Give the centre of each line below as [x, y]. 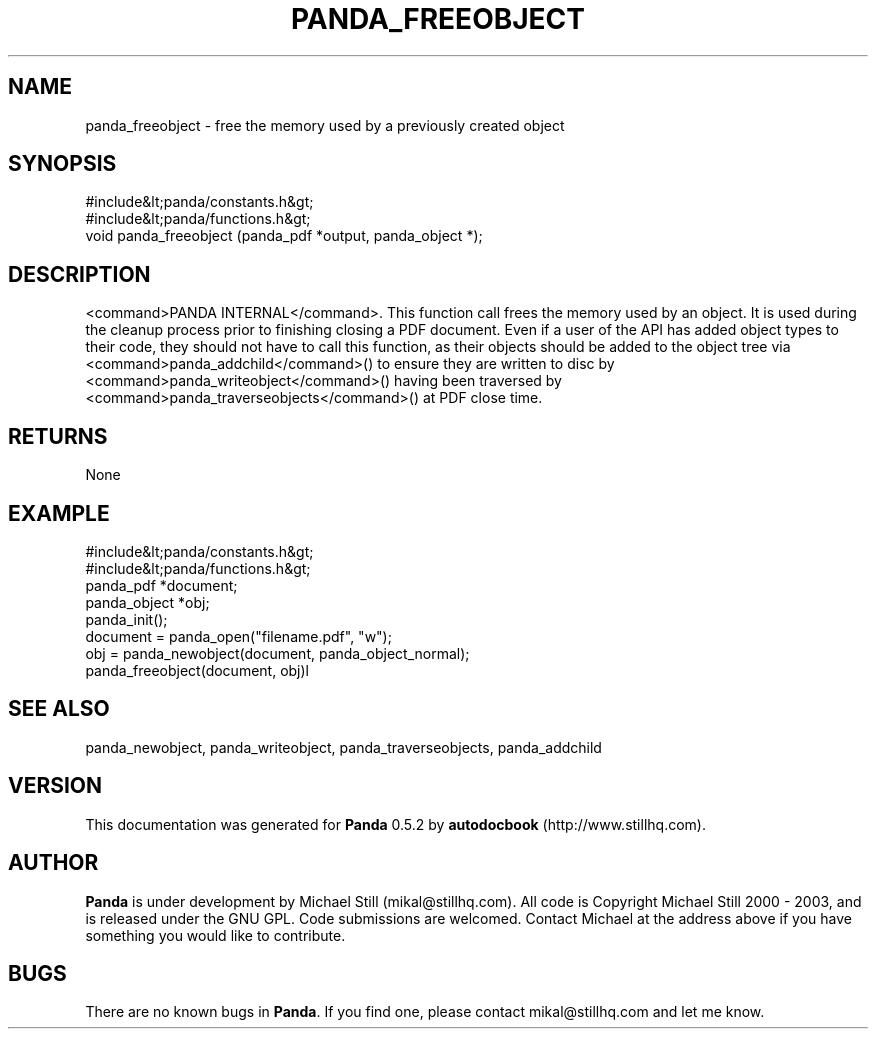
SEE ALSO [59, 709]
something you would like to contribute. [215, 935]
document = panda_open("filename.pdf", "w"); [238, 636]
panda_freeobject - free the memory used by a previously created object [325, 125]
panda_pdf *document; [161, 585]
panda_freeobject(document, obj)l [197, 670]
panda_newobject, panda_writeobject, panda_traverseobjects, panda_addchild [343, 747]
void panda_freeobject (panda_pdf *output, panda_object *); [284, 236]
